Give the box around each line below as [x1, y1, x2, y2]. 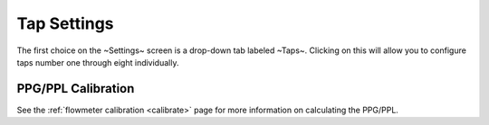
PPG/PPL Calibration [16, 81, 135, 96]
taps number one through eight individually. [16, 57, 179, 67]
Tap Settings [16, 13, 114, 33]
